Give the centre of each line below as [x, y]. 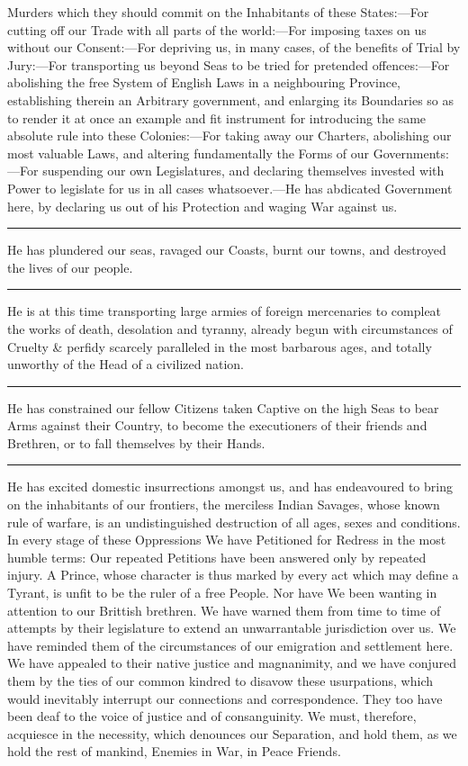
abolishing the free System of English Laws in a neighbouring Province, [204, 82]
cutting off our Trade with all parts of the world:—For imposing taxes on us [217, 29]
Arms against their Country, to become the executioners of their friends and [217, 425]
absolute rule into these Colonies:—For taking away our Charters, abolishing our [229, 135]
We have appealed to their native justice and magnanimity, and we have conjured [232, 663]
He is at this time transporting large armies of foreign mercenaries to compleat [225, 311]
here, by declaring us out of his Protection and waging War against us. [202, 206]
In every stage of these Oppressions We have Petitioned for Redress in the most [227, 540]
